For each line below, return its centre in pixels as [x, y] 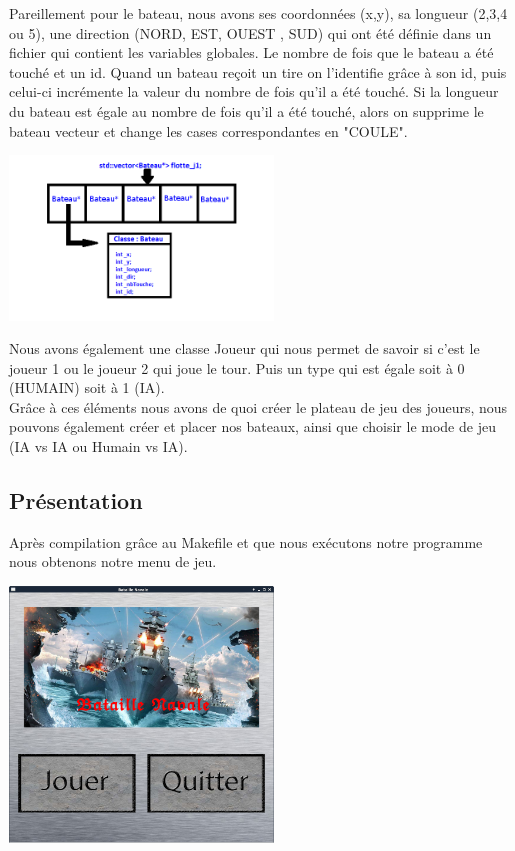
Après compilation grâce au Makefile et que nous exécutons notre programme [246, 541]
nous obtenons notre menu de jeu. [113, 561]
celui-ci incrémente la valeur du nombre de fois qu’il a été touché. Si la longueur [254, 91]
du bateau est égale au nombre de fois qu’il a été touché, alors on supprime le [246, 110]
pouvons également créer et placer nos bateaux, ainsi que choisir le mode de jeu [252, 426]
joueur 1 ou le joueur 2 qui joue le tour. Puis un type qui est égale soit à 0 [237, 367]
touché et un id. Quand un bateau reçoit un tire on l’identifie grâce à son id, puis [258, 71]
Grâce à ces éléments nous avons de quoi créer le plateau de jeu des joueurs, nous [258, 406]
